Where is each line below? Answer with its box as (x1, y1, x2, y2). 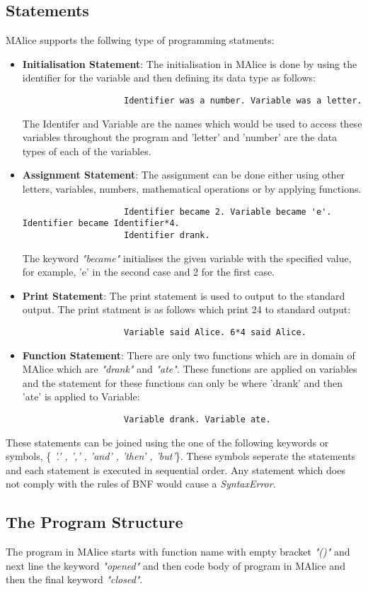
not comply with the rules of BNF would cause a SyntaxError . (6, 476, 276, 491)
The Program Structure (6, 511, 183, 533)
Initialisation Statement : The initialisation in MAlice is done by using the (22, 56, 357, 71)
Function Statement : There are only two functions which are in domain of (22, 347, 355, 362)
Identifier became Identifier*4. (22, 218, 180, 229)
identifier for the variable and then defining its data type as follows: (22, 70, 316, 85)
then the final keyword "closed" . (6, 572, 143, 587)
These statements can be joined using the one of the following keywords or (6, 434, 329, 449)
